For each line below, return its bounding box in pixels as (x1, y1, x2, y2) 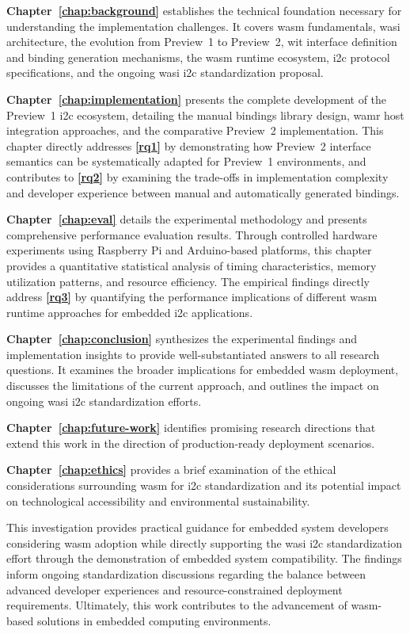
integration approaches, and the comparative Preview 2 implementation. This (6, 122, 384, 139)
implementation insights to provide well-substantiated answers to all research (6, 346, 380, 362)
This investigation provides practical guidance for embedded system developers (6, 519, 389, 536)
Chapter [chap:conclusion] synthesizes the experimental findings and (6, 330, 358, 347)
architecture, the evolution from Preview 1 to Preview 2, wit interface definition (6, 33, 397, 50)
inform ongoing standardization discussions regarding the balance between (6, 566, 366, 582)
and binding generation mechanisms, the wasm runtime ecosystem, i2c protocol (6, 48, 390, 65)
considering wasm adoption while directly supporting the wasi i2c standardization (6, 534, 402, 551)
